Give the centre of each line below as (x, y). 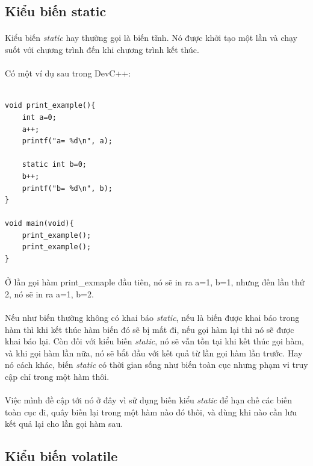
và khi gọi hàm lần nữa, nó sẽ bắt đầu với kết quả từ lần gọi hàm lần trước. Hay (154, 353)
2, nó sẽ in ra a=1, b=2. (49, 294)
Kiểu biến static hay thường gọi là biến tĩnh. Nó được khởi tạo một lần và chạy (151, 38)
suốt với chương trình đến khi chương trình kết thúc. (102, 49)
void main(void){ (39, 224)
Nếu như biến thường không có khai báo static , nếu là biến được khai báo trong (152, 318)
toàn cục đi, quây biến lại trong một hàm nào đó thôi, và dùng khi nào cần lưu (151, 412)
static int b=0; (54, 165)
